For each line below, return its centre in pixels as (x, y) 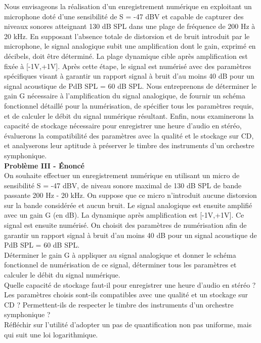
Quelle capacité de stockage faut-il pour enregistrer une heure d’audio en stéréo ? (130, 284)
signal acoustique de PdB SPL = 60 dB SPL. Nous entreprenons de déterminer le (130, 85)
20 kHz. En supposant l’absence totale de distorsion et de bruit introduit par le (127, 36)
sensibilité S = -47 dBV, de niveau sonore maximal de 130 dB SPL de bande (123, 185)
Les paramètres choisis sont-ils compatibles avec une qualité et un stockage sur (126, 295)
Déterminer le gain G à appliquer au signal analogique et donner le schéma (120, 254)
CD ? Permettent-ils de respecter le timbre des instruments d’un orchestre (119, 304)
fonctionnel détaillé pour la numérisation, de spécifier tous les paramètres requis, (129, 105)
